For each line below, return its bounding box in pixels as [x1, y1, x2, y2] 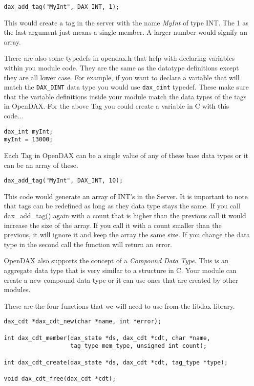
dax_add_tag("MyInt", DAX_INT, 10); [4, 177, 123, 184]
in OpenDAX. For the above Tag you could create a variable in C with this [4, 101, 229, 111]
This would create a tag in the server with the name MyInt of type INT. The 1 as [4, 17, 249, 27]
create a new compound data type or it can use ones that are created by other [4, 274, 238, 285]
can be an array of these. [4, 159, 78, 170]
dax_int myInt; [4, 128, 53, 135]
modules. [4, 284, 31, 295]
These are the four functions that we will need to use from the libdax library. [4, 300, 235, 311]
